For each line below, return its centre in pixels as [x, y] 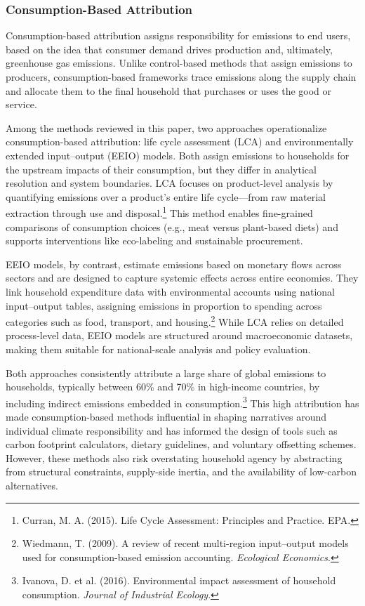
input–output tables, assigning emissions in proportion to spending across [164, 305]
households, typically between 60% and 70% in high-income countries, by [163, 387]
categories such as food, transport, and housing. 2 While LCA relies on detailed [175, 321]
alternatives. [32, 485]
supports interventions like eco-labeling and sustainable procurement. [154, 241]
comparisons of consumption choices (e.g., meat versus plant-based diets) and [172, 226]
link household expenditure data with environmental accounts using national [170, 291]
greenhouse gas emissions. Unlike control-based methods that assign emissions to [179, 63]
